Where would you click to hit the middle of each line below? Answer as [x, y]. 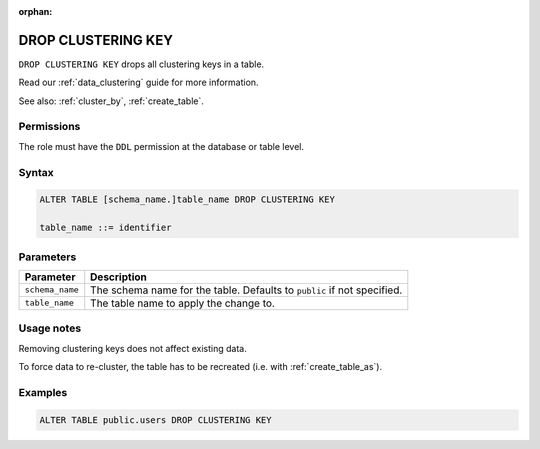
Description [118, 277]
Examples [43, 392]
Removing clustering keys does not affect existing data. [132, 348]
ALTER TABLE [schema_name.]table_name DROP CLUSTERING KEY [187, 199]
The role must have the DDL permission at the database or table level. [161, 146]
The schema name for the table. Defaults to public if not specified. [246, 290]
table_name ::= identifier [105, 228]
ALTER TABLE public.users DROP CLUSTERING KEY [155, 419]
